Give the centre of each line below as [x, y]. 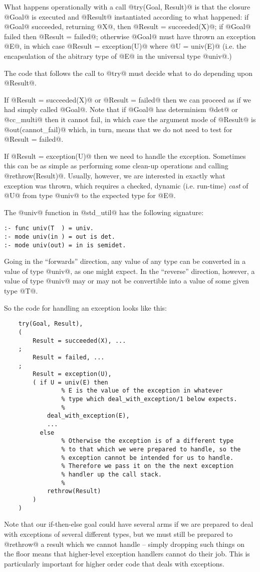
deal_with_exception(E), [88, 416]
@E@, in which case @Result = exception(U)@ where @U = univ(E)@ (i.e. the [125, 46]
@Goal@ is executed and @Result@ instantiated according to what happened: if [126, 16]
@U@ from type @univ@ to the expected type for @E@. [90, 195]
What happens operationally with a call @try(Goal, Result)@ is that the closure [127, 7]
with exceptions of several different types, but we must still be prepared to [118, 534]
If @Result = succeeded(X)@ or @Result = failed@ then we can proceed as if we [128, 99]
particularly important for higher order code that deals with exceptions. [114, 563]
